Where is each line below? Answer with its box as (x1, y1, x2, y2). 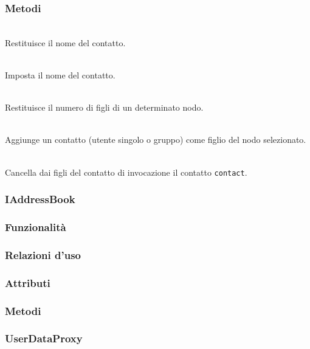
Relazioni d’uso (5, 247, 81, 262)
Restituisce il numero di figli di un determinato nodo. (5, 101, 204, 114)
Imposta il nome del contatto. (5, 69, 115, 81)
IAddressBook (5, 192, 75, 207)
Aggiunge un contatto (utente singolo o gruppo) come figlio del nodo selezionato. (5, 133, 306, 146)
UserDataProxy (5, 331, 83, 346)
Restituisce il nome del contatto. (5, 36, 126, 49)
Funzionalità (5, 219, 66, 234)
